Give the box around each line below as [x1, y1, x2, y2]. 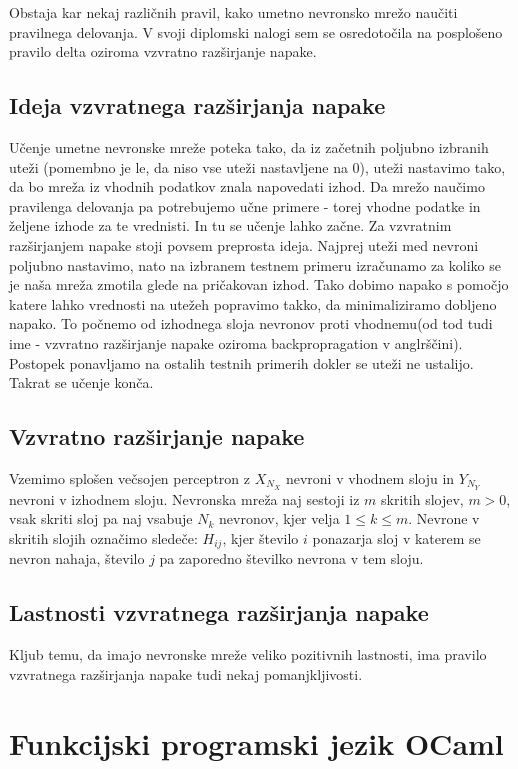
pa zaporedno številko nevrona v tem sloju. [159, 548, 424, 569]
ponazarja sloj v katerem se [312, 527, 481, 548]
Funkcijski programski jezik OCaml [9, 722, 504, 763]
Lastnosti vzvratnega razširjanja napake [9, 597, 429, 628]
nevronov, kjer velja [219, 508, 340, 529]
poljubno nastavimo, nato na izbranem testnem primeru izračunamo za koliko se [9, 254, 501, 275]
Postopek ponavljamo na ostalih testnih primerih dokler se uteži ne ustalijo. [9, 352, 474, 373]
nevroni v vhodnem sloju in [285, 467, 455, 488]
